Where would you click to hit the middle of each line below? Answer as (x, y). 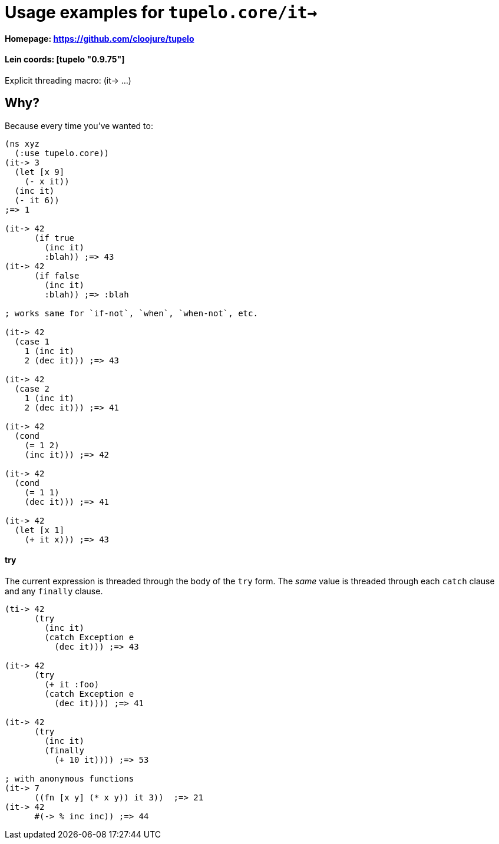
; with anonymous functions (70, 779)
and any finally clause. (54, 591)
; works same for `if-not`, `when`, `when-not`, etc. (131, 313)
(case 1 (32, 341)
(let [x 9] (39, 172)
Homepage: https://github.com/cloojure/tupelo (100, 38)
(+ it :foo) (72, 685)
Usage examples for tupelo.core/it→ (161, 12)
